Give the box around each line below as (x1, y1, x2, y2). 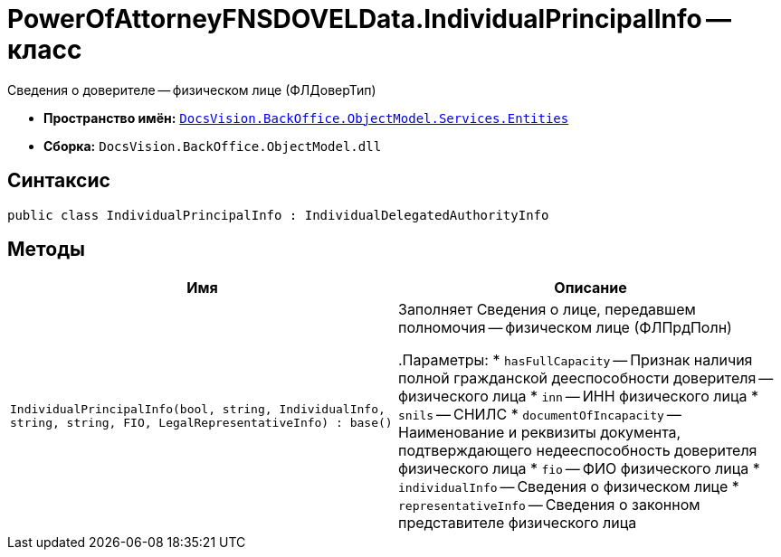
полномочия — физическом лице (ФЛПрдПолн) (398, 318, 732, 337)
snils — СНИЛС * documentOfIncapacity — (398, 405, 681, 424)
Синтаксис (7, 169, 110, 193)
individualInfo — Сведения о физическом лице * (398, 477, 739, 496)
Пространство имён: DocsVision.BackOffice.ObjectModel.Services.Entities (43, 109, 569, 126)
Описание (554, 278, 627, 297)
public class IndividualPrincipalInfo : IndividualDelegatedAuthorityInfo (7, 207, 549, 222)
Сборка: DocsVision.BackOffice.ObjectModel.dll (43, 137, 382, 154)
